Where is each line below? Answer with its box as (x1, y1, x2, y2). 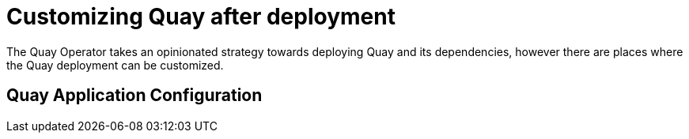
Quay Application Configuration (6, 85, 263, 106)
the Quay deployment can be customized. (6, 58, 224, 72)
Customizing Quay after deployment (6, 3, 396, 30)
